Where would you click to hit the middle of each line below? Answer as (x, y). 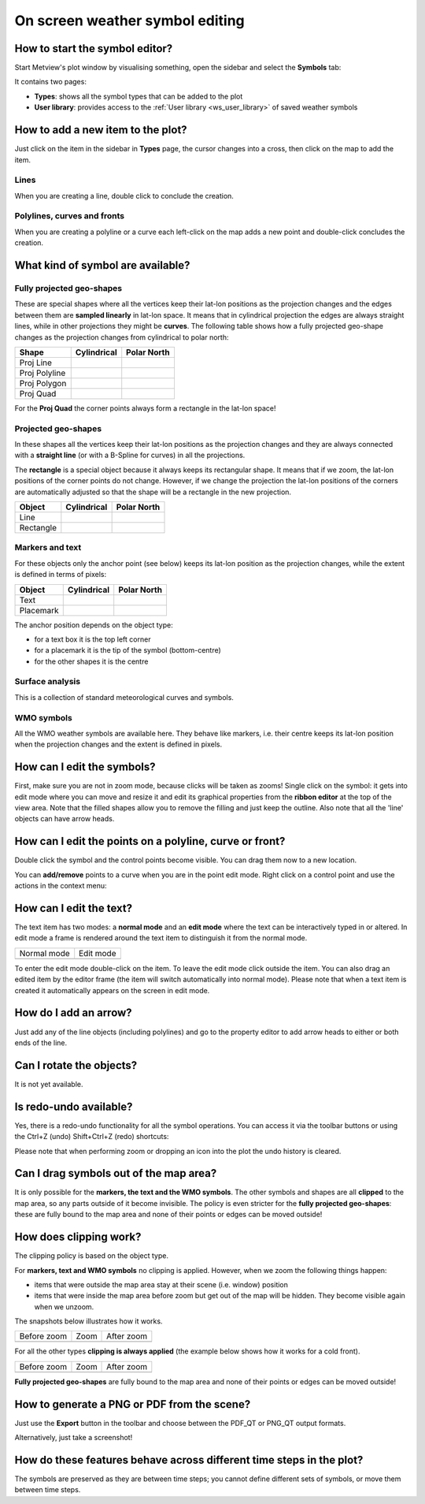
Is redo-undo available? (74, 1106)
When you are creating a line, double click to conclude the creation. (124, 195)
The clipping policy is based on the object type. (92, 1256)
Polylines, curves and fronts (70, 216)
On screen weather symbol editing (130, 20)
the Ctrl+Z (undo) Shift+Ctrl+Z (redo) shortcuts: (92, 1137)
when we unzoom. (64, 1307)
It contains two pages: (50, 82)
